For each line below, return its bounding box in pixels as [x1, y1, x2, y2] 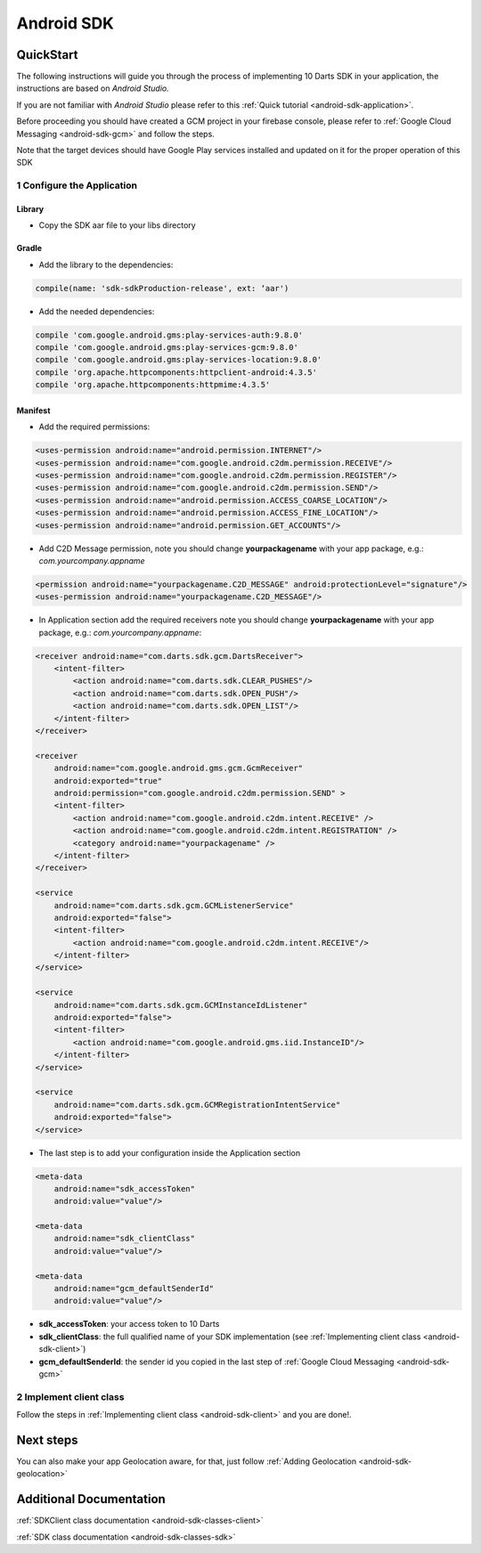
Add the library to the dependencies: [38, 259, 174, 270]
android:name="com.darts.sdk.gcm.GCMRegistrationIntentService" [53, 1100, 341, 1110]
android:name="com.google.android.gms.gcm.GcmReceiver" [53, 763, 304, 774]
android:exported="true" [53, 776, 163, 785]
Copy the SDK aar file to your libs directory [38, 220, 196, 231]
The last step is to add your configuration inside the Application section [38, 1147, 301, 1158]
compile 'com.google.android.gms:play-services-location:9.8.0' [35, 354, 322, 365]
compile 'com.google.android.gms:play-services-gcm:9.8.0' [35, 343, 298, 353]
